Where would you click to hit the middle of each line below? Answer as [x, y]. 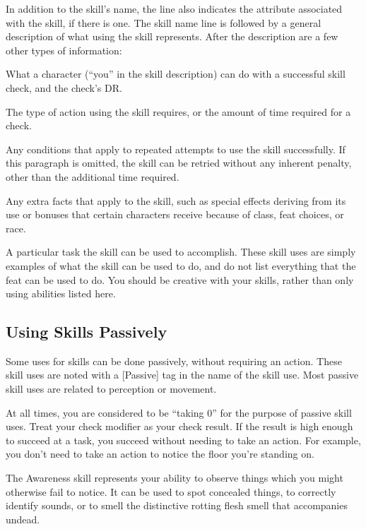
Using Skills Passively [87, 332]
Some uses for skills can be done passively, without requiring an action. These [174, 361]
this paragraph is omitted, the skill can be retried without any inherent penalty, [179, 163]
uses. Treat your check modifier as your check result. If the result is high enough [179, 426]
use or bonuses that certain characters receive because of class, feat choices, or [175, 214]
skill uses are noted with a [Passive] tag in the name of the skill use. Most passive [182, 375]
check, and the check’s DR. [64, 87]
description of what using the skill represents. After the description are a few [172, 36]
